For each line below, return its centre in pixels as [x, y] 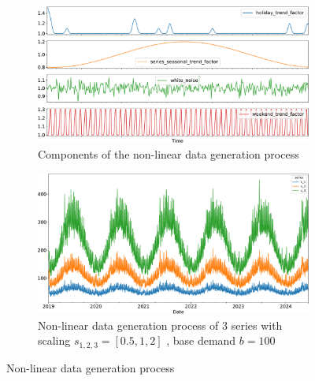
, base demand [201, 340]
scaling [54, 340]
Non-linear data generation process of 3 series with [160, 325]
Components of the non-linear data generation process [169, 153]
